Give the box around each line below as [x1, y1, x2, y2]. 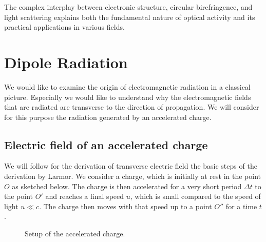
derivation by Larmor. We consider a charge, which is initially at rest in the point [4, 171, 261, 181]
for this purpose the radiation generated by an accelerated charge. [4, 111, 212, 122]
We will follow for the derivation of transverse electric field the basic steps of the [4, 160, 257, 171]
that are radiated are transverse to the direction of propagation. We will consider [4, 102, 259, 112]
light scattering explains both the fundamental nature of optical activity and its [4, 11, 255, 22]
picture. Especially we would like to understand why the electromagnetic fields [4, 91, 251, 102]
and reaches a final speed [45, 191, 124, 201]
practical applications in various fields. [4, 22, 125, 32]
